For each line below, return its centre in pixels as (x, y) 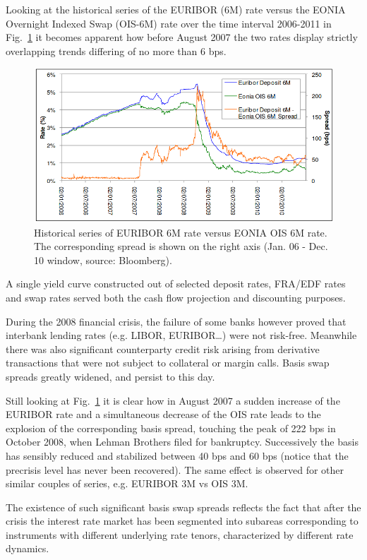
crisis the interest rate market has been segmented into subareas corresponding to (182, 521)
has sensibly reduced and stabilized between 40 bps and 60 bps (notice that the (177, 455)
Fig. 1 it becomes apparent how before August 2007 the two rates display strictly (182, 37)
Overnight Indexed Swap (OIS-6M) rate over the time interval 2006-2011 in (169, 23)
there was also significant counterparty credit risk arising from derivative (163, 348)
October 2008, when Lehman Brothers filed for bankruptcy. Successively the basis (182, 442)
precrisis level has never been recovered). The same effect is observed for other (175, 469)
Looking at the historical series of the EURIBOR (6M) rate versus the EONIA (176, 9)
